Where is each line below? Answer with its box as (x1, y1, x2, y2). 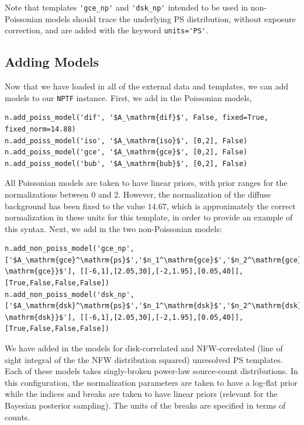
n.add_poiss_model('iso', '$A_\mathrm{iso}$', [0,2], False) (5, 136, 248, 145)
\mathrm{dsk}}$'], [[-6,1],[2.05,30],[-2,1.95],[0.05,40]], (5, 313, 244, 322)
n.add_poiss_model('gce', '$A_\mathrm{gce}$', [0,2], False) (5, 148, 248, 157)
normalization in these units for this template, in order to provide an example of (5, 211, 293, 223)
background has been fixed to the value (5, 199, 146, 212)
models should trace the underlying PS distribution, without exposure (45, 12, 296, 25)
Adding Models (5, 53, 99, 71)
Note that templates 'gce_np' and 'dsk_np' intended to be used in (5, 1, 248, 13)
